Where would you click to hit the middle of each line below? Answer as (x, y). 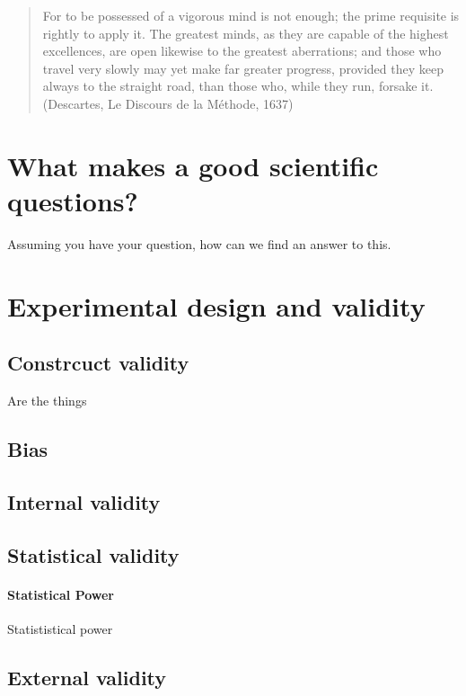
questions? (73, 200)
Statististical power (60, 628)
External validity (87, 677)
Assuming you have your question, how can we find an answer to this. (199, 243)
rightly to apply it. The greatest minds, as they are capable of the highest (246, 33)
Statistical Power (61, 594)
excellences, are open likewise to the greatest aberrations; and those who (242, 51)
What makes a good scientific (193, 165)
